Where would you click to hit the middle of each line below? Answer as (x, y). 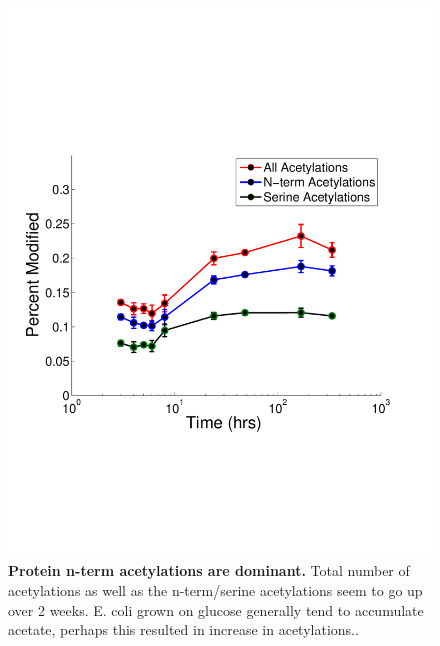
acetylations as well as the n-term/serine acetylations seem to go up (215, 590)
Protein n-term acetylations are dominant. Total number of (209, 570)
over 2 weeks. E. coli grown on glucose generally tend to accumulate (216, 609)
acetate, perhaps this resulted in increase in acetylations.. (183, 629)
